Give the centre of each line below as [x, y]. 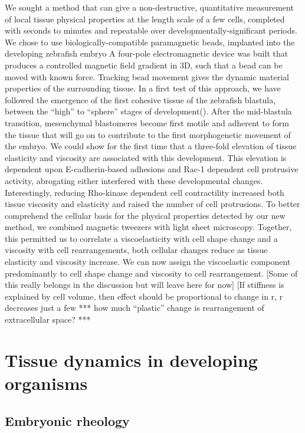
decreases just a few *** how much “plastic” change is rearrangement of [135, 308]
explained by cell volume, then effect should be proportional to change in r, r [144, 296]
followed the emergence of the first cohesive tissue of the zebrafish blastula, [140, 99]
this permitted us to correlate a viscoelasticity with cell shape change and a [141, 238]
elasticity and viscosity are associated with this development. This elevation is [146, 157]
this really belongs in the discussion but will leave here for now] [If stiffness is [145, 285]
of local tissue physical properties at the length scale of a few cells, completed [145, 19]
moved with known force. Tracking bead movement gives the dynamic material [147, 76]
